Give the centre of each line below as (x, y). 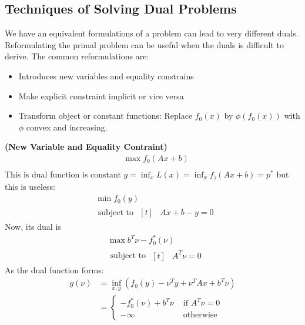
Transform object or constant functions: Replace (105, 115)
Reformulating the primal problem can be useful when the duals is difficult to (145, 44)
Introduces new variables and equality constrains (106, 76)
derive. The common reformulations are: (77, 56)
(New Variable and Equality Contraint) (86, 147)
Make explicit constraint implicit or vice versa (101, 96)
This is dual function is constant (63, 174)
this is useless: (30, 187)
